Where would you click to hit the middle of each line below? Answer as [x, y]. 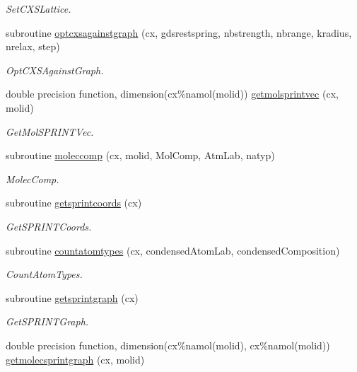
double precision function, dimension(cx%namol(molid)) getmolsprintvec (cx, [172, 94]
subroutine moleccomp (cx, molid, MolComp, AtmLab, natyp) [140, 155]
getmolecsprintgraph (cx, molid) [75, 359]
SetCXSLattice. [39, 8]
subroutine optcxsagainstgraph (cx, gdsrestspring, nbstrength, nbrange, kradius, [179, 32]
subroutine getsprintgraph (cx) [72, 297]
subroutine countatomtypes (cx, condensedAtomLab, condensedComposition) [173, 250]
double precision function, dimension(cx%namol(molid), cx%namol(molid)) [168, 345]
